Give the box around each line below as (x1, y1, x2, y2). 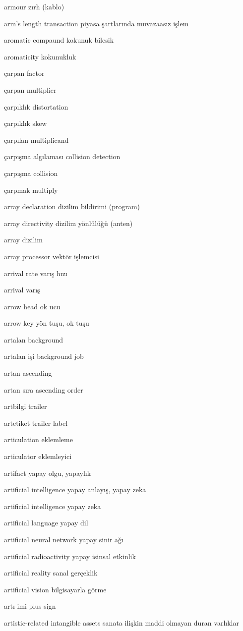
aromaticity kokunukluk (4, 51, 76, 61)
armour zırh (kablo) (4, 1, 64, 11)
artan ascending (4, 368, 52, 378)
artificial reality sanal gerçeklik (4, 568, 98, 578)
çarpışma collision (4, 168, 58, 178)
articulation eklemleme (4, 434, 73, 445)
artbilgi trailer (4, 401, 47, 411)
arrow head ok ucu (4, 301, 61, 311)
